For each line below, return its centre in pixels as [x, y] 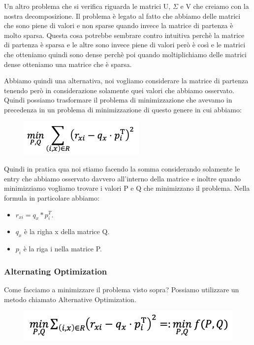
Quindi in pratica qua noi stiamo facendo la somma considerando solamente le [122, 169]
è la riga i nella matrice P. [63, 249]
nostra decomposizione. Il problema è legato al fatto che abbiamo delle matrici [122, 16]
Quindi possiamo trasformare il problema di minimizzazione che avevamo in [118, 100]
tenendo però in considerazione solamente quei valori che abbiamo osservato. [119, 90]
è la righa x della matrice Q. [67, 231]
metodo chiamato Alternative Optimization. [70, 299]
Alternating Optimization [56, 271]
